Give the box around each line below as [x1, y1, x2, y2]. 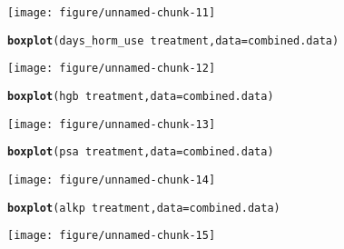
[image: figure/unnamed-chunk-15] [7, 229, 216, 243]
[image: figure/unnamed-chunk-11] [7, 6, 216, 19]
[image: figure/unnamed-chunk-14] [7, 173, 216, 186]
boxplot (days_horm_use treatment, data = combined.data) [7, 34, 339, 47]
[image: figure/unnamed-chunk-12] [7, 62, 216, 75]
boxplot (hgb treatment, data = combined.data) [7, 89, 274, 103]
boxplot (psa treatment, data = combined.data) [7, 145, 274, 159]
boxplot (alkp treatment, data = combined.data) [7, 201, 280, 214]
